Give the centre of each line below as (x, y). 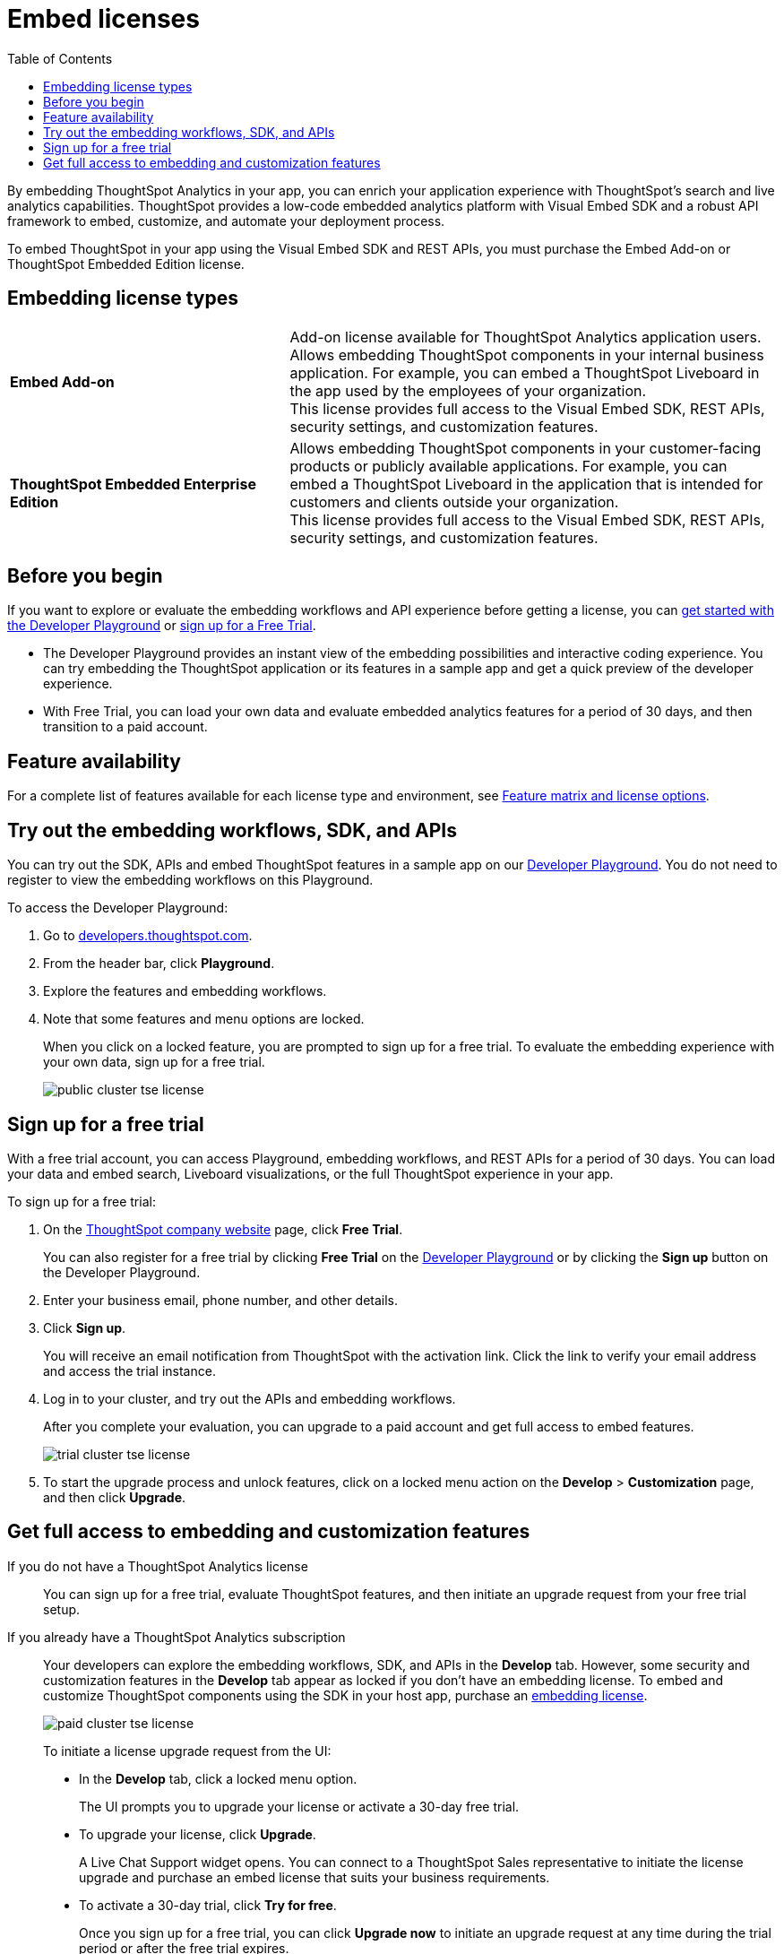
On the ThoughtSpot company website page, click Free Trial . (223, 1229)
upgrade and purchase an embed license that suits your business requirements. (314, 1877)
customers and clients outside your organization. (454, 501)
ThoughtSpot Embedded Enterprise (133, 484)
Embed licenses (103, 19)
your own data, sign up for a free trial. (154, 1062)
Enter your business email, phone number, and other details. (221, 1300)
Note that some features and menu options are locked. (204, 1019)
